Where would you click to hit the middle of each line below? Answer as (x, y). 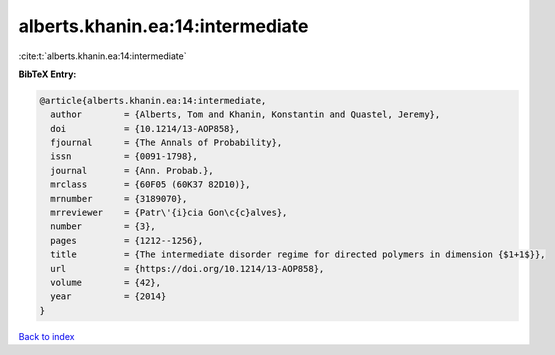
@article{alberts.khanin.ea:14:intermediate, (153, 100)
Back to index (46, 336)
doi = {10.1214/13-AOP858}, (145, 128)
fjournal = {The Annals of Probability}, (166, 143)
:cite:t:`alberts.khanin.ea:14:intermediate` (102, 56)
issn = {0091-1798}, (124, 156)
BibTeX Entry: (47, 74)
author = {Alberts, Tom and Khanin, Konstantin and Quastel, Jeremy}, (245, 114)
